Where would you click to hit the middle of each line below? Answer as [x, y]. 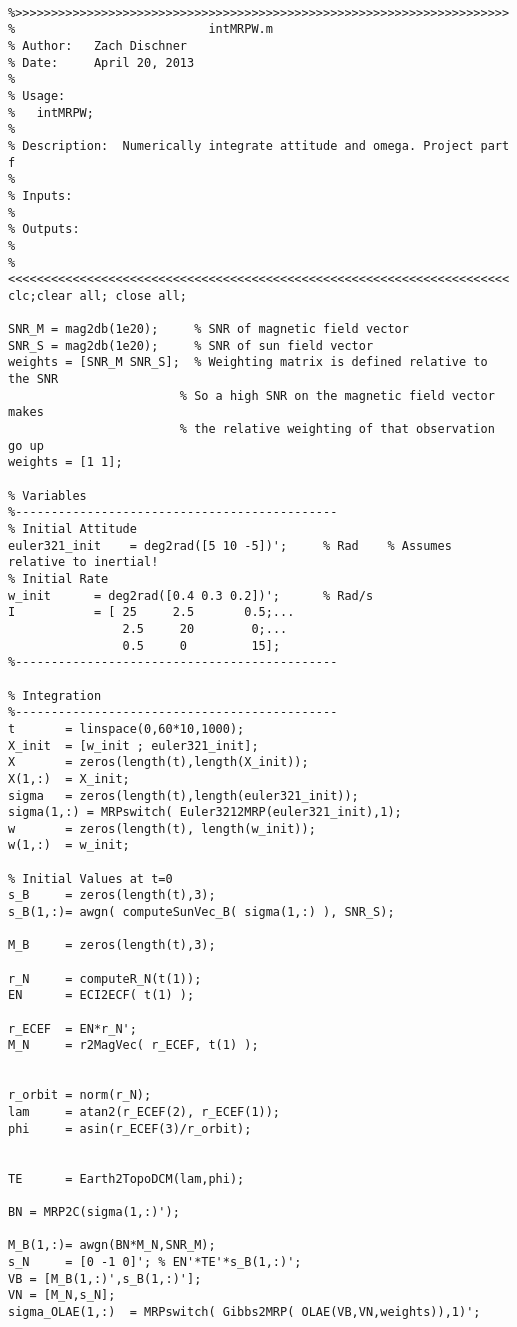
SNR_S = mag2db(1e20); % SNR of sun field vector [191, 345]
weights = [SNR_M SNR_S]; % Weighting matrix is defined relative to [248, 362]
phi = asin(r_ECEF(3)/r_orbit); [130, 1128]
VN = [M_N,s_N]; [62, 1295]
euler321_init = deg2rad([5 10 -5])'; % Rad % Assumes [230, 545]
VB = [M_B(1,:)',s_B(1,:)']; [105, 1278]
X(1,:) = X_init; [69, 778]
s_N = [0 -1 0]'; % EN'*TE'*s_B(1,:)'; [155, 1261]
